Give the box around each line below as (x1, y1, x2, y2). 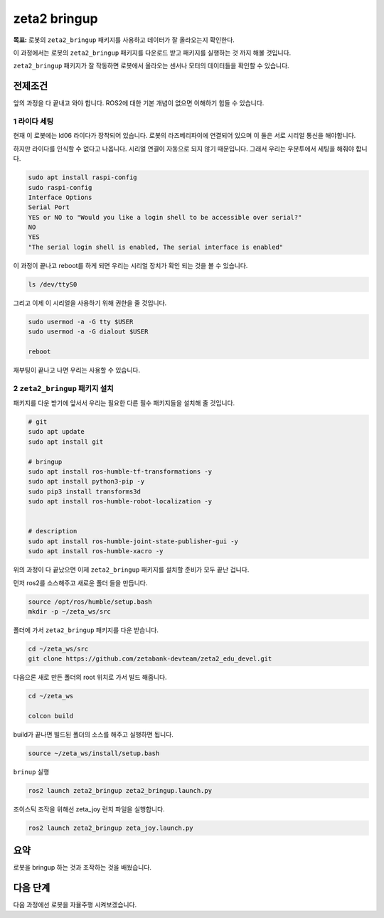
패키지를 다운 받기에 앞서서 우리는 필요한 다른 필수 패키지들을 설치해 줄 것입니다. (13, 399, 235, 407)
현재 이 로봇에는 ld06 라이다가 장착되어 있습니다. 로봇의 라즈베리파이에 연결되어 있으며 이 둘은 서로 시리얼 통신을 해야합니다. (13, 132, 356, 140)
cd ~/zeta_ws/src (28, 644, 89, 653)
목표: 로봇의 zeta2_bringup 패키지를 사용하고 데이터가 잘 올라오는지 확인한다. (13, 36, 235, 44)
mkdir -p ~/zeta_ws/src (28, 607, 112, 615)
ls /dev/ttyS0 (28, 280, 78, 288)
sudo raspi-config (28, 183, 92, 191)
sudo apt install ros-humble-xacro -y (28, 548, 164, 555)
